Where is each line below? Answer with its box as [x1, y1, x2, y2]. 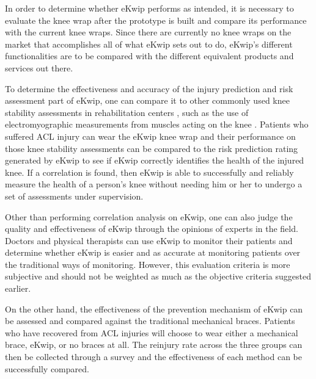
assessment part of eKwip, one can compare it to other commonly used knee [5, 94, 290, 107]
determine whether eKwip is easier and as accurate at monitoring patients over [5, 246, 301, 259]
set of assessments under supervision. [5, 189, 144, 202]
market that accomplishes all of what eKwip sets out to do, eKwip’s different [5, 37, 293, 50]
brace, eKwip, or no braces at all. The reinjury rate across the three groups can [5, 338, 303, 351]
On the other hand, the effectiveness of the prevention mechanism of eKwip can [5, 302, 303, 315]
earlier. [5, 282, 31, 295]
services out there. [5, 61, 73, 74]
